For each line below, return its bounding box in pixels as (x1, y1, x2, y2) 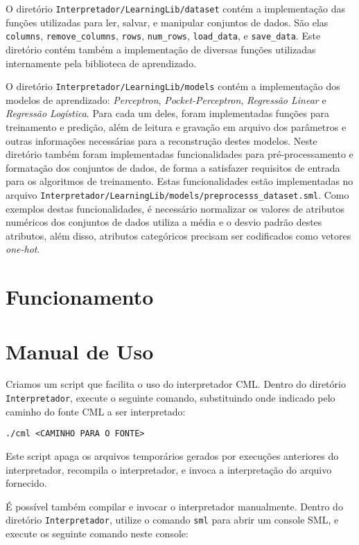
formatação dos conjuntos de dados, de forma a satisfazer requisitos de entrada (6, 160, 340, 175)
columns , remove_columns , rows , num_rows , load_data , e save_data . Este (6, 28, 321, 43)
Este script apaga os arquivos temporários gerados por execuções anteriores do (6, 448, 339, 463)
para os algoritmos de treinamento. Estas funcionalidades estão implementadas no (6, 174, 353, 188)
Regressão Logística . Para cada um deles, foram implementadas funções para (6, 106, 329, 120)
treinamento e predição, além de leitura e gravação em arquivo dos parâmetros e (6, 119, 347, 134)
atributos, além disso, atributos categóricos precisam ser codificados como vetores (6, 228, 351, 242)
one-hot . (6, 242, 40, 256)
